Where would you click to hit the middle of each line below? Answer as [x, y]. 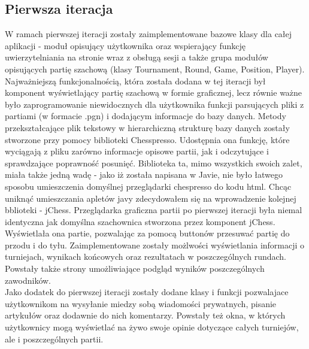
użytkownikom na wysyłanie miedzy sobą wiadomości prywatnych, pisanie [141, 303]
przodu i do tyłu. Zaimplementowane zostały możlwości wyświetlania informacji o [155, 245]
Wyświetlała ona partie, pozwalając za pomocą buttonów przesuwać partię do [147, 233]
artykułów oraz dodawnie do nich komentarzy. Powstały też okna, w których [145, 315]
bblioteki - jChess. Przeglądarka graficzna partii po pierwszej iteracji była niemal [154, 210]
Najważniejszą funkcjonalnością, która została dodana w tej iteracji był [135, 81]
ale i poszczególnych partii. [54, 339]
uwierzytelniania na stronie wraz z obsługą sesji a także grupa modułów [137, 57]
